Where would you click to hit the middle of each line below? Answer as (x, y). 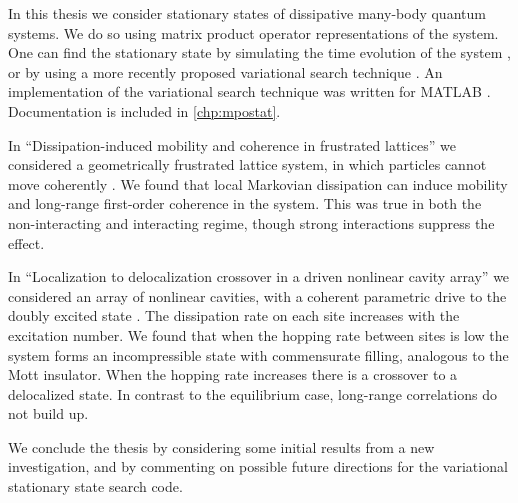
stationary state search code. (95, 486)
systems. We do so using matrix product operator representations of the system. (253, 32)
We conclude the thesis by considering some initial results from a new (221, 446)
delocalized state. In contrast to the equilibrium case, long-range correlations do (252, 393)
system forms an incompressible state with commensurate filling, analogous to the (258, 354)
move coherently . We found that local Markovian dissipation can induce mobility (258, 183)
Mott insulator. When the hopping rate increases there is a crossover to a (233, 374)
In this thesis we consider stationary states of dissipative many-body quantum (247, 13)
